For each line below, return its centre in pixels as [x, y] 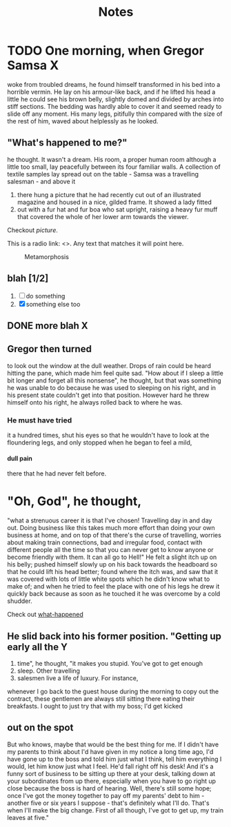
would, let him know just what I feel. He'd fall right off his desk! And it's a [110, 766]
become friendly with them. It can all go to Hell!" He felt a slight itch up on [112, 557]
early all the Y [37, 647]
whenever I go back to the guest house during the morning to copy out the [113, 692]
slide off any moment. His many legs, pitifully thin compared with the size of [115, 114]
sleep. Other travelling [49, 671]
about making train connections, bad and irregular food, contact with [105, 542]
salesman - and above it [41, 181]
